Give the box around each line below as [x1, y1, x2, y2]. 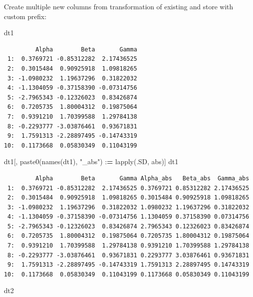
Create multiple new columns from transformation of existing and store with [4, 1, 233, 11]
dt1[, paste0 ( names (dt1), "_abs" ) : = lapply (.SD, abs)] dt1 [4, 156, 179, 167]
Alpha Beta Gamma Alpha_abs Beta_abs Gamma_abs [35, 174, 250, 182]
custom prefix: [4, 11, 46, 21]
